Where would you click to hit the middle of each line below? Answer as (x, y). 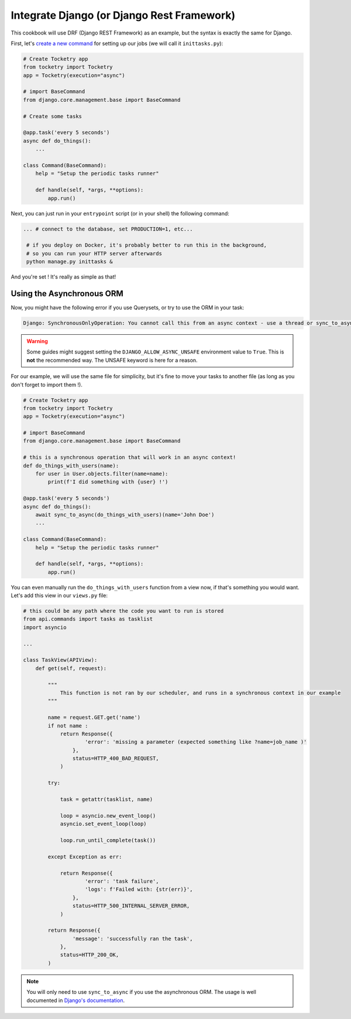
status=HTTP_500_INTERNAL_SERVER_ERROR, (131, 906)
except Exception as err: (85, 857)
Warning (37, 341)
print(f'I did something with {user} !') (108, 482)
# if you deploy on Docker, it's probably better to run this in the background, (147, 245)
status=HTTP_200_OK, (90, 955)
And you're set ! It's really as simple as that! (63, 277)
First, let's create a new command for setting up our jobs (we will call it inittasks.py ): (117, 43)
